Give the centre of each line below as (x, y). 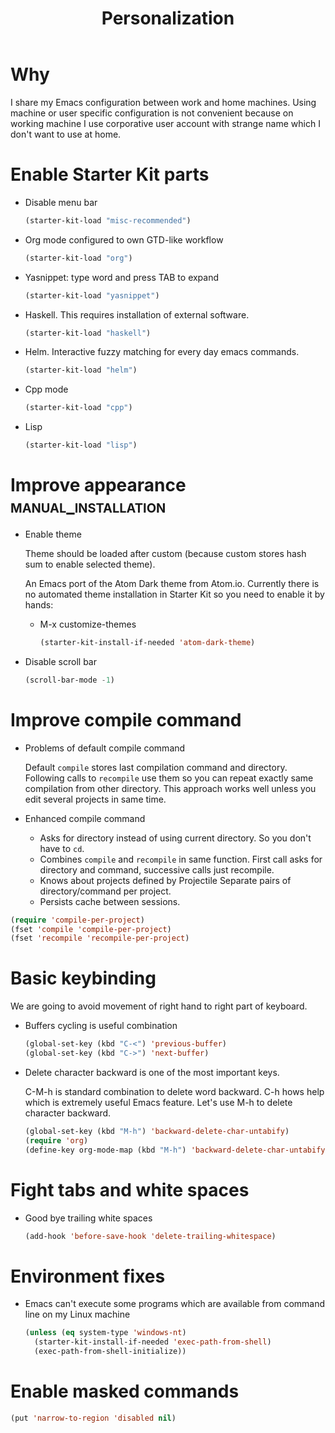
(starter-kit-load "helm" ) (81, 370)
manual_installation (88, 506)
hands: (39, 604)
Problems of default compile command (105, 748)
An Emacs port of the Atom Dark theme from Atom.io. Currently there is (172, 583)
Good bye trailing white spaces (88, 1218)
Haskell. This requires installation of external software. (137, 314)
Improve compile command (126, 719)
